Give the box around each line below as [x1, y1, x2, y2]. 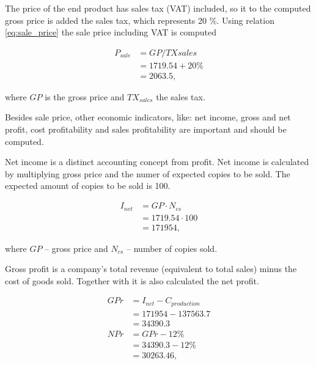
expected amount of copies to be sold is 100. [5, 179, 171, 192]
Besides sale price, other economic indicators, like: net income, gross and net [5, 111, 291, 124]
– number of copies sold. [127, 241, 218, 254]
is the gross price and [45, 90, 125, 103]
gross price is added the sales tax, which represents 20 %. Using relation [5, 13, 274, 26]
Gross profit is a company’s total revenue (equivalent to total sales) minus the [5, 262, 297, 275]
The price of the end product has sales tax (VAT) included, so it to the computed [5, 2, 311, 14]
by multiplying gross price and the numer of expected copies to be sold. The [5, 167, 290, 180]
